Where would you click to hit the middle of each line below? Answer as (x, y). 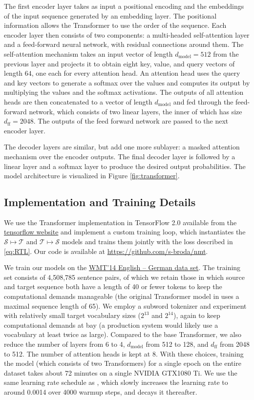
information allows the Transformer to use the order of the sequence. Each (115, 25)
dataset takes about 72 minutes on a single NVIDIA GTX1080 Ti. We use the (121, 372)
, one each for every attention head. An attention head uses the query (136, 73)
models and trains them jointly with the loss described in (147, 242)
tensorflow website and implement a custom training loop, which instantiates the (125, 232)
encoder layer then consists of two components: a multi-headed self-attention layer (127, 34)
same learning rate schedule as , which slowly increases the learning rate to (116, 382)
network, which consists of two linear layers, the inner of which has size (136, 111)
